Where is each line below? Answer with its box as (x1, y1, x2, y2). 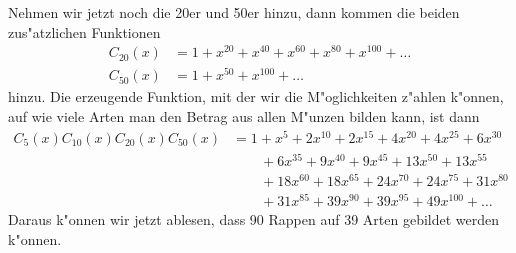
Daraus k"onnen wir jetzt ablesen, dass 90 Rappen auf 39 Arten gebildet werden (8, 209, 500, 230)
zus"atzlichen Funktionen (8, 21, 161, 42)
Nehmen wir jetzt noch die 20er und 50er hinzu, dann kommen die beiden (8, 2, 460, 22)
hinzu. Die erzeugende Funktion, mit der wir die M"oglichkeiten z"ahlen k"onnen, (8, 86, 504, 107)
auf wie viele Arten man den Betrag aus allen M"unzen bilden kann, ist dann (8, 106, 480, 126)
